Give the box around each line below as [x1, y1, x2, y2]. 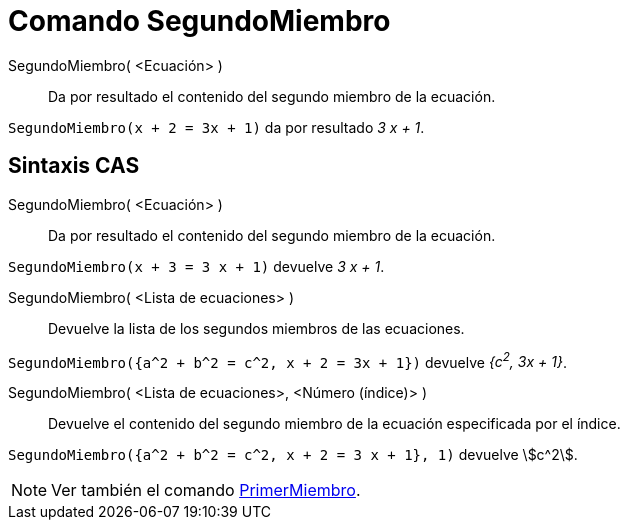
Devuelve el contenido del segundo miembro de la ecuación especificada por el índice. [48, 415, 621, 433]
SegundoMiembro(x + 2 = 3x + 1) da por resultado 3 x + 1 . [8, 118, 425, 136]
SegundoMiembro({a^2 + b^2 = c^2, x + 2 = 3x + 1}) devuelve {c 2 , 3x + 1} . [8, 350, 567, 371]
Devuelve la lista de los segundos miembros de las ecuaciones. [48, 319, 465, 337]
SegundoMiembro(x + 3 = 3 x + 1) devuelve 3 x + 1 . [8, 257, 385, 275]
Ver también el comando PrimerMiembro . [51, 480, 361, 501]
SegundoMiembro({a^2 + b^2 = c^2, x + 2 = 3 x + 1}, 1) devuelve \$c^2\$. [8, 446, 578, 464]
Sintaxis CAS [8, 153, 140, 179]
